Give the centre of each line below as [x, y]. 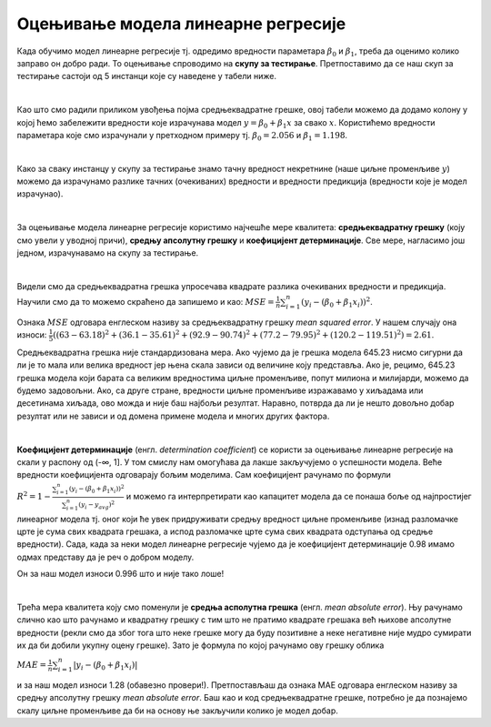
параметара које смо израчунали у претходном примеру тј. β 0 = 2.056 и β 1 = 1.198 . [182, 136]
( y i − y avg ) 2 [97, 505]
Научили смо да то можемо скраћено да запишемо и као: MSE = [145, 301]
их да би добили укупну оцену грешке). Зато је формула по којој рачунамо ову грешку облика [200, 645]
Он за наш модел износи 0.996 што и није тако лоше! [120, 574]
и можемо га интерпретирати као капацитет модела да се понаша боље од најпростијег [299, 497]
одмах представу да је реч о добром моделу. [105, 557]
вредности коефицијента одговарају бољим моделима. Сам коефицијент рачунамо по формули [204, 475]
